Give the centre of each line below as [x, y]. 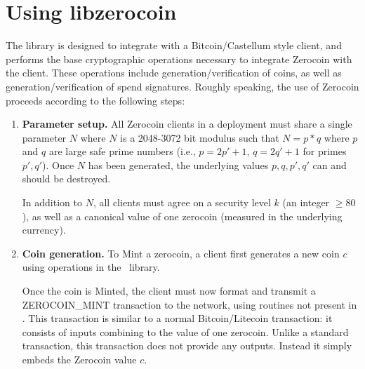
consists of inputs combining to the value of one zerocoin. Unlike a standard [185, 331]
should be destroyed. [66, 179]
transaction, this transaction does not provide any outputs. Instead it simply [187, 345]
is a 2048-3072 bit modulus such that [200, 137]
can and [330, 165]
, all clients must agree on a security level [182, 202]
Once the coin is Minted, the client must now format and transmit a [169, 291]
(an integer [306, 202]
